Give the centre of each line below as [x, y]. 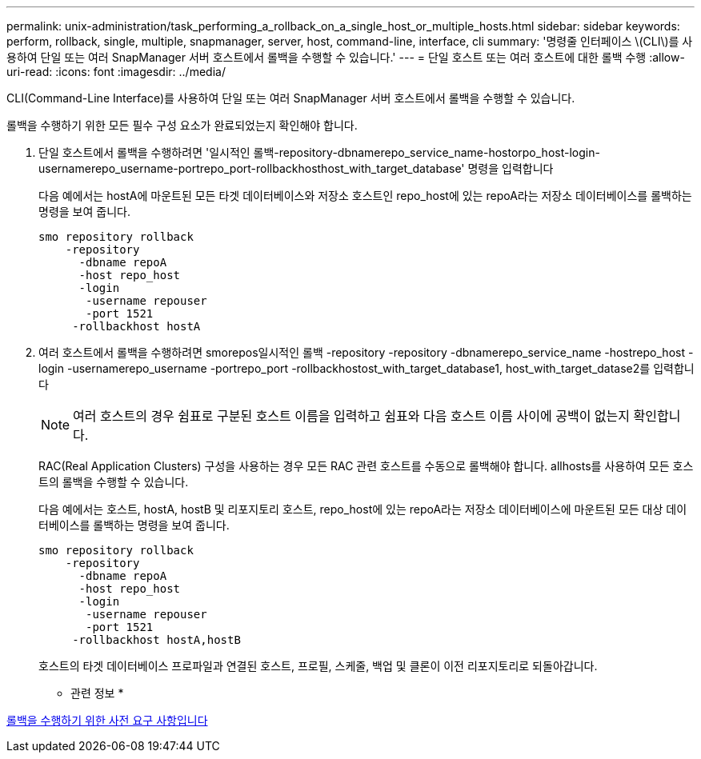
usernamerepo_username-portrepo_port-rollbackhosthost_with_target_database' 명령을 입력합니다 [296, 168]
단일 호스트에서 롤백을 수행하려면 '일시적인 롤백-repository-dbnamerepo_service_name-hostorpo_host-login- [319, 152]
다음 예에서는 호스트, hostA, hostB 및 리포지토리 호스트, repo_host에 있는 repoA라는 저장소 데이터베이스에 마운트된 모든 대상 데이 [363, 509]
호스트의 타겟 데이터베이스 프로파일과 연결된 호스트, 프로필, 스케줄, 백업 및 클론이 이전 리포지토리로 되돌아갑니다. [318, 666]
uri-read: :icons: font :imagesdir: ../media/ [116, 72]
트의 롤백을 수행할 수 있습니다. [114, 482]
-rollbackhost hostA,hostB [156, 640]
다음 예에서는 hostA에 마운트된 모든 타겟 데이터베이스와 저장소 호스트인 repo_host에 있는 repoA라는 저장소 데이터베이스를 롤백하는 [365, 196]
